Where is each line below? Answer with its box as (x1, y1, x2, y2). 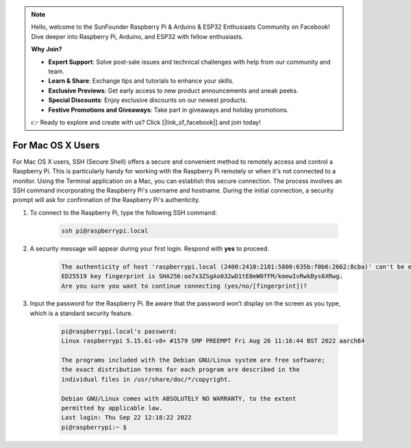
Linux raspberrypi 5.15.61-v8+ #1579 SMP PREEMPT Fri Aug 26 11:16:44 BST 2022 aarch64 (61, 337, 365, 345)
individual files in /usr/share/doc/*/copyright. (61, 375, 232, 383)
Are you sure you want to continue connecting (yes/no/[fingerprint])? (61, 282, 308, 290)
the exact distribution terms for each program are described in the (61, 366, 300, 373)
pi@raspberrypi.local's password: (61, 327, 177, 335)
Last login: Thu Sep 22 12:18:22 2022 (61, 414, 192, 421)
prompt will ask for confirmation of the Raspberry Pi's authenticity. (12, 196, 201, 204)
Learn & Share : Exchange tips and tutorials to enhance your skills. (48, 77, 234, 85)
